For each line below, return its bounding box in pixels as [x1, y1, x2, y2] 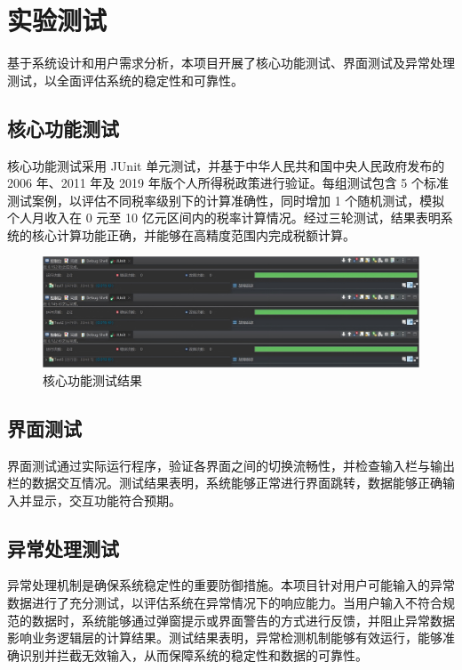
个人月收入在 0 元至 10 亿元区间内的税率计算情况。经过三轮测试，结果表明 [7, 208, 441, 227]
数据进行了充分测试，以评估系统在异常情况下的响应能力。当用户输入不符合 [7, 593, 442, 612]
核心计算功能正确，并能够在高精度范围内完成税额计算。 [31, 225, 355, 244]
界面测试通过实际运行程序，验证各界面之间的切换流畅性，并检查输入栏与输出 [7, 456, 455, 474]
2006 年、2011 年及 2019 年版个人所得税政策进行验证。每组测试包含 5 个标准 [7, 174, 449, 192]
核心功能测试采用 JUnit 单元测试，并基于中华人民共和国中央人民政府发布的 [7, 156, 445, 174]
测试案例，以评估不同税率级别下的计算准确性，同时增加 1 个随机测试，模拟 [7, 190, 445, 209]
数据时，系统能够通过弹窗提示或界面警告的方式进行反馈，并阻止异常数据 [31, 610, 455, 629]
